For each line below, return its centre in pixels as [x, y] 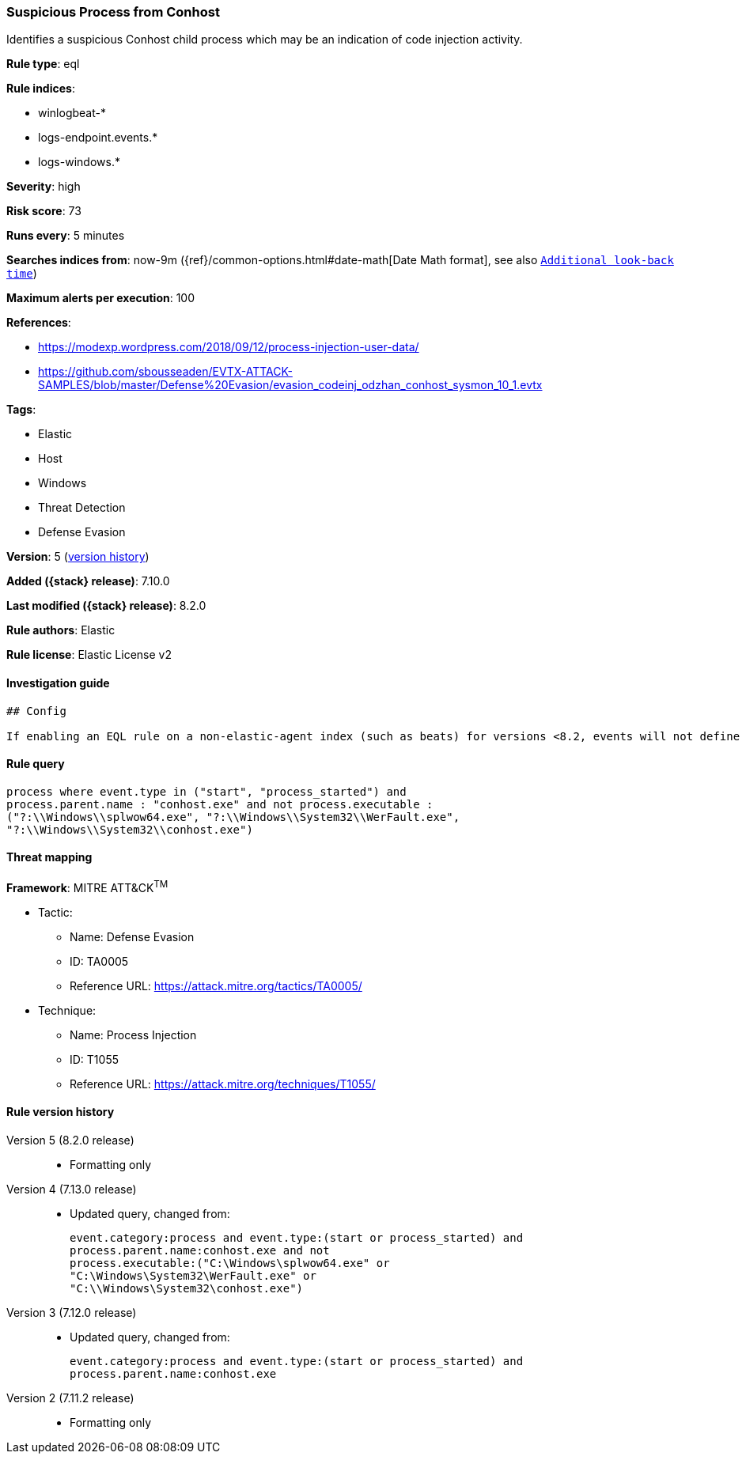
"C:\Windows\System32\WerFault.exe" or [193, 1275]
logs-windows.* [79, 162]
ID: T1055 [95, 1059]
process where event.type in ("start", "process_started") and [206, 791]
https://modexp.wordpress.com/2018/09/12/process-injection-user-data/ [229, 347]
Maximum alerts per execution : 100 [101, 298]
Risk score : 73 [44, 211]
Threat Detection [82, 508]
